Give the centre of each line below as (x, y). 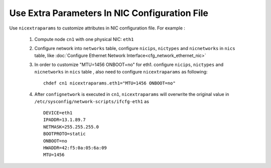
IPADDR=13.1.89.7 (64, 120)
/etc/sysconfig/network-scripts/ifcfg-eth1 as (92, 101)
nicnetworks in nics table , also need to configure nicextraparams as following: (121, 71)
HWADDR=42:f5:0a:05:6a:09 (75, 148)
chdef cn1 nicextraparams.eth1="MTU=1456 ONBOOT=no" (109, 83)
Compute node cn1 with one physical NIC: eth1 (84, 39)
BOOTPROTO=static (64, 134)
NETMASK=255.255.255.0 (71, 127)
